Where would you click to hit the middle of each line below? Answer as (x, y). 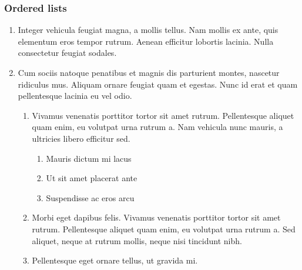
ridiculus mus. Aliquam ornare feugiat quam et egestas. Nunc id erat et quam (158, 84)
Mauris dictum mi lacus (89, 158)
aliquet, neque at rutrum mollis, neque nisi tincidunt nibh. (137, 240)
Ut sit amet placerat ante (92, 178)
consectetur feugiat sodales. (67, 53)
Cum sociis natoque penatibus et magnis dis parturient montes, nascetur (149, 72)
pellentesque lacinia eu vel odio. (75, 96)
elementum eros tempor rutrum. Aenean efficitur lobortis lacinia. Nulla (146, 41)
